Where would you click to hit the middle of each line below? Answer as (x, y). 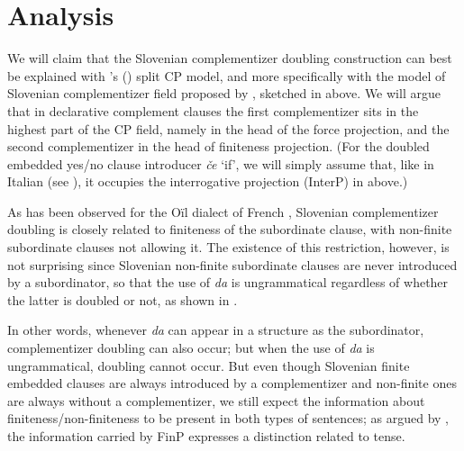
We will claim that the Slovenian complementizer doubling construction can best (230, 58)
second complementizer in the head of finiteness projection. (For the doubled (218, 146)
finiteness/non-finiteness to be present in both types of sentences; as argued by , (228, 418)
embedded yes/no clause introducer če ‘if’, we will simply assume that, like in (221, 163)
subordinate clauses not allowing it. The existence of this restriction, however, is (228, 247)
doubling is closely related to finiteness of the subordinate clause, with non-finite (230, 229)
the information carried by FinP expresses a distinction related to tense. (206, 436)
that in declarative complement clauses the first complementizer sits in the (213, 110)
